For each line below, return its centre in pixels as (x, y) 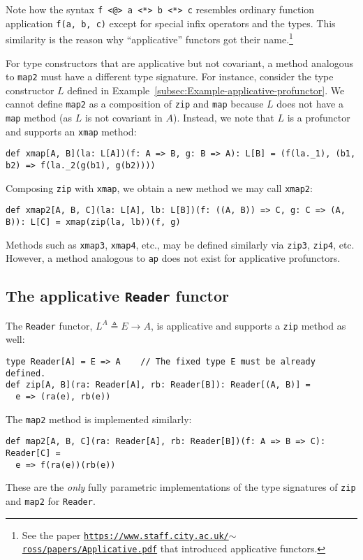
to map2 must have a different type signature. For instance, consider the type (170, 76)
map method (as (39, 118)
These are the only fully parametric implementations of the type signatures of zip (181, 487)
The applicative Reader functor (117, 296)
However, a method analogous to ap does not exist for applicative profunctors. (173, 258)
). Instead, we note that (224, 118)
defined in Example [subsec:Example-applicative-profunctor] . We (206, 90)
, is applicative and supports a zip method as (248, 325)
